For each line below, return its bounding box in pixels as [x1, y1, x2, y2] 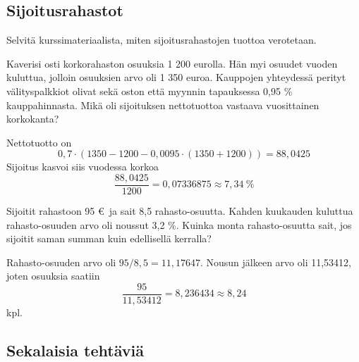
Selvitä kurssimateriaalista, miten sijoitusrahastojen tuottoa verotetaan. [6, 32, 317, 47]
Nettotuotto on [6, 135, 72, 149]
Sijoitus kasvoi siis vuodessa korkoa [6, 159, 159, 174]
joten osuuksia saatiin [6, 268, 100, 283]
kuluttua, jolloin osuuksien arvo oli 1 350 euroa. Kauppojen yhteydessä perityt [6, 70, 346, 85]
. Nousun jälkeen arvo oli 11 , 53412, [200, 254, 352, 269]
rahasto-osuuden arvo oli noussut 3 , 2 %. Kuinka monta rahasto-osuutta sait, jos [6, 217, 352, 232]
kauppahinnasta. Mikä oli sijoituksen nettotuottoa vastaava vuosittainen [6, 97, 320, 112]
